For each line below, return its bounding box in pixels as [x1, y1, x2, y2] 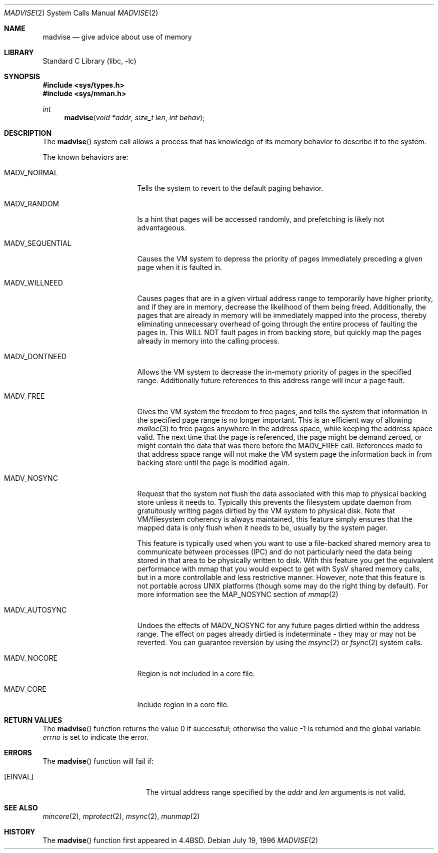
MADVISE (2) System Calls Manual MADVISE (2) [4, 9, 158, 17]
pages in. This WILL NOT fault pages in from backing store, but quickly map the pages [137, 328, 422, 337]
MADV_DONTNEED [4, 352, 67, 361]
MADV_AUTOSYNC [4, 606, 67, 614]
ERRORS [4, 748, 32, 757]
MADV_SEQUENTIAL [4, 239, 71, 247]
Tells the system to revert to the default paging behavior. [137, 184, 323, 192]
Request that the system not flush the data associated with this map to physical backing [137, 489, 426, 498]
